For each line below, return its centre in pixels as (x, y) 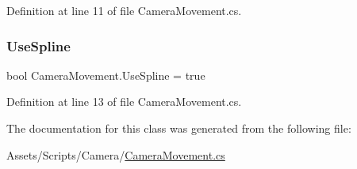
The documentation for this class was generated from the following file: (179, 128)
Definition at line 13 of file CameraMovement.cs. (124, 101)
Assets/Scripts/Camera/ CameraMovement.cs (116, 154)
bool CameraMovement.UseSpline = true (106, 75)
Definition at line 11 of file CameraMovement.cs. (124, 10)
